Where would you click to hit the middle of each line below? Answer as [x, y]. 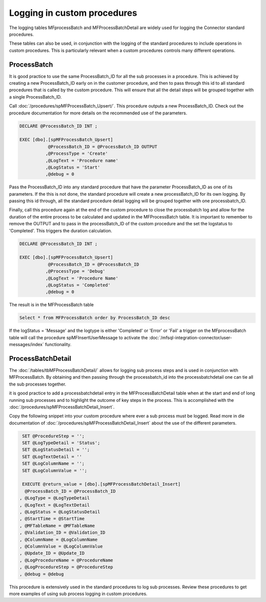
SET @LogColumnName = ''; [53, 464]
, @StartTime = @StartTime [52, 519]
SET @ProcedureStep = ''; [53, 436]
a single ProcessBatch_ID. [35, 97]
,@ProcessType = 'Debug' [75, 271]
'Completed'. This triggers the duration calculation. [61, 230]
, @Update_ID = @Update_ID [52, 553]
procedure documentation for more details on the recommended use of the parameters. [98, 113]
